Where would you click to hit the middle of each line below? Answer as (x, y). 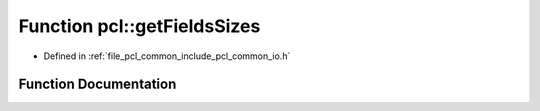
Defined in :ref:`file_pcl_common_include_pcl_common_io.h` (167, 56)
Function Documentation (97, 84)
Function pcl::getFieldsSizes (139, 26)
